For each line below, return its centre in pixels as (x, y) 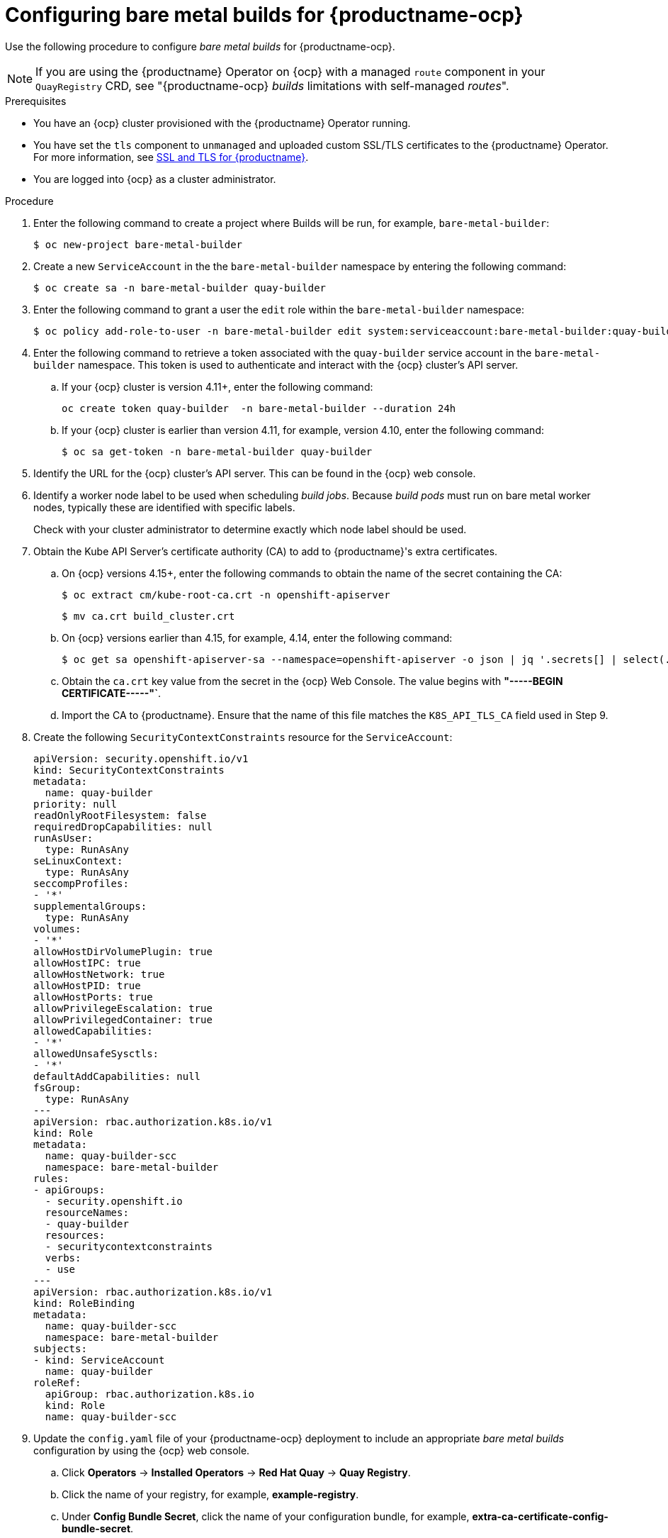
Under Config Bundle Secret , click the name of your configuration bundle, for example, (266, 1516)
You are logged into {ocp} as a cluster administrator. (155, 179)
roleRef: (57, 1382)
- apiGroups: (69, 1189)
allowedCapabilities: (93, 1031)
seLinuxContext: (78, 860)
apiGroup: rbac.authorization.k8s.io (149, 1394)
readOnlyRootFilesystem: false (120, 815)
